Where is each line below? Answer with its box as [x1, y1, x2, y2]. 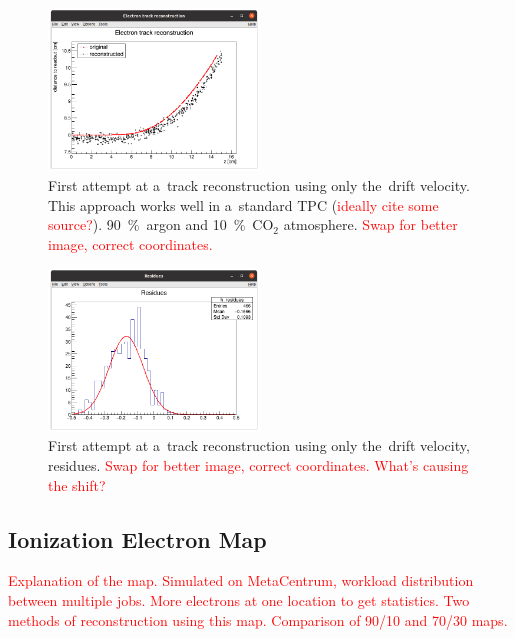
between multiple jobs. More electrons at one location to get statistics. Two [8, 589, 470, 610]
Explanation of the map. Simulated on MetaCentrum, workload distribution [8, 570, 474, 591]
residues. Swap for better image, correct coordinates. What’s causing [48, 454, 469, 475]
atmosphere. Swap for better [283, 214, 458, 235]
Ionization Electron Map [8, 523, 267, 554]
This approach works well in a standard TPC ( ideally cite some [48, 194, 439, 215]
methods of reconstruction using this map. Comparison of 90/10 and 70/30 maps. [8, 609, 508, 630]
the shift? [48, 474, 106, 495]
